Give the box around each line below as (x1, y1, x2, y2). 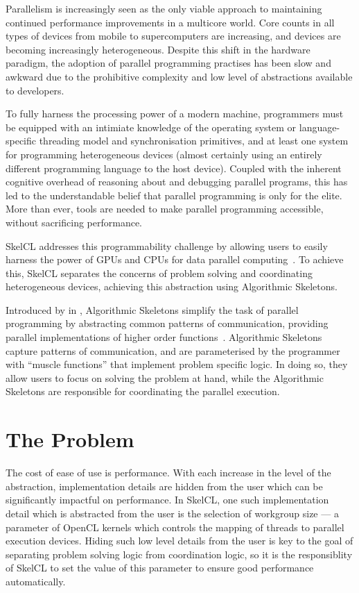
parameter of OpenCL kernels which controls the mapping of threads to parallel (6, 519, 344, 534)
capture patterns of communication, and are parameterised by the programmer (6, 343, 340, 358)
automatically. (6, 574, 66, 588)
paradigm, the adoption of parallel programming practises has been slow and (6, 56, 331, 70)
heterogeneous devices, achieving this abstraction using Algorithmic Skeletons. (6, 279, 338, 294)
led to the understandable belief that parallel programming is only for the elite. (6, 187, 342, 202)
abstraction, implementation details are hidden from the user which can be (6, 478, 323, 493)
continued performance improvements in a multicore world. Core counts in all (6, 15, 335, 29)
